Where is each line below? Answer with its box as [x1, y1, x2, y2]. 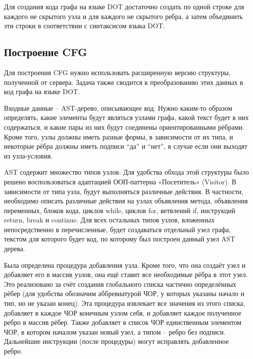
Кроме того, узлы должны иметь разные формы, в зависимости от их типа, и [4, 131, 233, 141]
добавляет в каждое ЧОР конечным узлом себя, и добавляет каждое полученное [4, 307, 241, 318]
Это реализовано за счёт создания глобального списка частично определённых [4, 279, 236, 289]
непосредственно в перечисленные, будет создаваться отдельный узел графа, [4, 224, 231, 234]
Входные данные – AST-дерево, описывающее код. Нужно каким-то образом [4, 102, 233, 113]
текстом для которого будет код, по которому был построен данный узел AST [4, 234, 235, 244]
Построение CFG [4, 44, 87, 60]
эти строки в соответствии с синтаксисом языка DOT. [4, 20, 165, 31]
